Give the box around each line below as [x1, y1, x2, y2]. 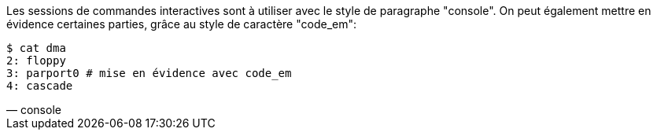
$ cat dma [6, 42, 66, 54]
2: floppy [6, 54, 66, 67]
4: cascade [6, 79, 73, 92]
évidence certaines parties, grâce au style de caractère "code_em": [6, 17, 357, 31]
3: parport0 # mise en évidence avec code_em [6, 67, 292, 79]
